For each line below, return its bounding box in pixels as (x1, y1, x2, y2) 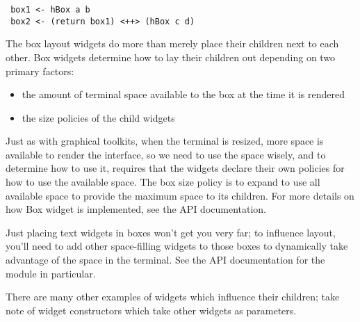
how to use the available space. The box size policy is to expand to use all (6, 175, 320, 189)
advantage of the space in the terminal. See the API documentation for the (6, 252, 325, 267)
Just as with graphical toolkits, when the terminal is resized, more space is (6, 134, 324, 148)
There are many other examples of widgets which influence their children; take (6, 289, 340, 304)
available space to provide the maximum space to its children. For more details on (6, 188, 354, 202)
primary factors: (6, 63, 74, 78)
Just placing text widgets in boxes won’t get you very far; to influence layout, (6, 225, 336, 239)
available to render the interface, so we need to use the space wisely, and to (6, 147, 326, 161)
